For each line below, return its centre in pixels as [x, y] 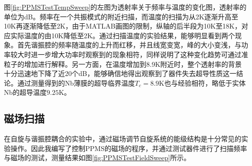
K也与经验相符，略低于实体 [202, 83]
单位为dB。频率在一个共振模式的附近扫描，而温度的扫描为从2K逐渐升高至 [121, 16]
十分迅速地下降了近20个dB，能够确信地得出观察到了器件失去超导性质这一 [120, 73]
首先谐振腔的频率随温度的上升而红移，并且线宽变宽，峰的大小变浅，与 [129, 45]
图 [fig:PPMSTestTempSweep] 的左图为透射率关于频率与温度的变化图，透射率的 [125, 7]
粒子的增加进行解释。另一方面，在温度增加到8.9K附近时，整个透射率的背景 [123, 64]
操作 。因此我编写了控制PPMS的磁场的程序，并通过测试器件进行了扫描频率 [129, 148]
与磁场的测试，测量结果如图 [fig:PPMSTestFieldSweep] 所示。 [97, 158]
